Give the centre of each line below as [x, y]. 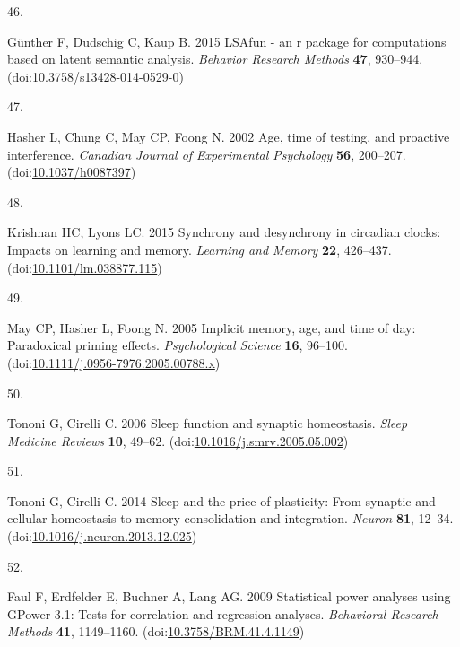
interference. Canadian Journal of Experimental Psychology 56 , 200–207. [207, 154]
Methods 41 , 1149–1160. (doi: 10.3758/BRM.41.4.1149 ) [156, 631]
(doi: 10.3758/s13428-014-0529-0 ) [95, 76]
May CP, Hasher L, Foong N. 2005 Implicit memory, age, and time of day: [212, 327]
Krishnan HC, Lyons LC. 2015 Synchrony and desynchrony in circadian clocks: [224, 232]
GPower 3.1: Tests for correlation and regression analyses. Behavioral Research [223, 613]
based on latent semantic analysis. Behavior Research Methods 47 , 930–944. [215, 59]
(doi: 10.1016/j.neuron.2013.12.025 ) [102, 536]
